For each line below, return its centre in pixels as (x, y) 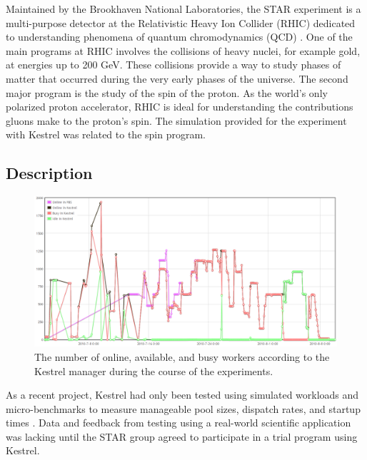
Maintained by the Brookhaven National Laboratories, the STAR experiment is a (183, 9)
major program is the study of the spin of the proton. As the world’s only (167, 92)
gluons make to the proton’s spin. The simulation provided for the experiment (176, 120)
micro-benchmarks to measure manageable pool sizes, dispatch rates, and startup (183, 408)
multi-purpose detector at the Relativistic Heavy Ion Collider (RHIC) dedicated (181, 22)
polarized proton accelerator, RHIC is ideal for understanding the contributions (180, 107)
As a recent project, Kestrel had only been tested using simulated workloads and (182, 395)
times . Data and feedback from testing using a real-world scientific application (179, 423)
